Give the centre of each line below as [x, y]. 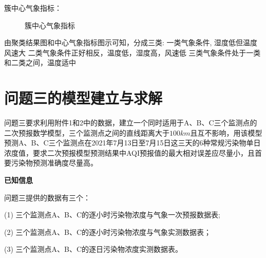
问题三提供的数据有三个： [47, 197]
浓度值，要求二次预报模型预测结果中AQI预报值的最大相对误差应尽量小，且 [130, 152]
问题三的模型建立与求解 [83, 98]
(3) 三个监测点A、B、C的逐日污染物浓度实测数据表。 [93, 249]
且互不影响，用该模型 [226, 132]
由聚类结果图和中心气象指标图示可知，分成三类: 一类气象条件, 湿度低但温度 [131, 42]
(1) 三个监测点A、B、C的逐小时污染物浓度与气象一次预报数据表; [112, 215]
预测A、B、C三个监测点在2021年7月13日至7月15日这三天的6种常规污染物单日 [132, 143]
